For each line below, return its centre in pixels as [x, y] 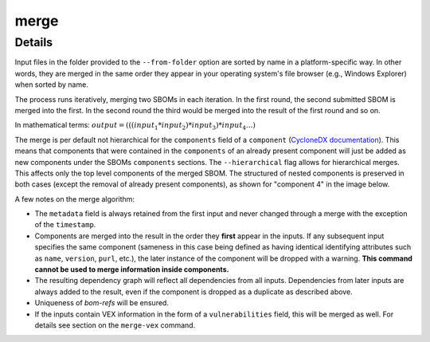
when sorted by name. [52, 85]
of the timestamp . [65, 225]
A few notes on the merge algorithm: [75, 199]
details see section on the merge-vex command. [115, 325]
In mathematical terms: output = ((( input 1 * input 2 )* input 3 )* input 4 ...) [135, 126]
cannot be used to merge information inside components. [132, 269]
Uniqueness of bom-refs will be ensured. [102, 303]
